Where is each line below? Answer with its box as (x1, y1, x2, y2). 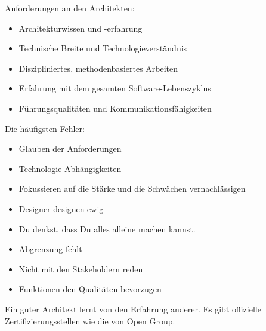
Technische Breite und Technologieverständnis (18, 42, 187, 54)
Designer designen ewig (18, 202, 104, 214)
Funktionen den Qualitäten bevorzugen (18, 283, 162, 295)
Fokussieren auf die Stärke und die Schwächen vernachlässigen (18, 182, 246, 195)
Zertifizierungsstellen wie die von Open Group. (5, 314, 175, 327)
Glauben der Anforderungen (18, 142, 122, 155)
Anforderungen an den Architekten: (5, 2, 135, 14)
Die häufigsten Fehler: (5, 122, 85, 134)
